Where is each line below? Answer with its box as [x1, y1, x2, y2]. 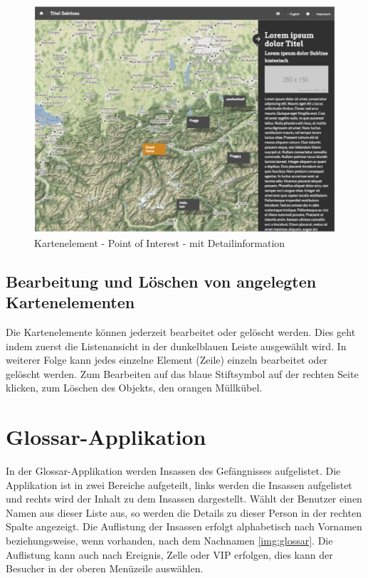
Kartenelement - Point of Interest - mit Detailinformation [34, 235, 285, 250]
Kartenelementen [6, 291, 135, 313]
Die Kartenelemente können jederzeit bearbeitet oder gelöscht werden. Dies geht [6, 325, 356, 340]
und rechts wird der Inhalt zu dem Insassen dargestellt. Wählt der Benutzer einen [6, 491, 362, 506]
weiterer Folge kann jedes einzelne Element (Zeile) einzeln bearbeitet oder [6, 352, 328, 367]
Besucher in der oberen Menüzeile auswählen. [6, 561, 204, 576]
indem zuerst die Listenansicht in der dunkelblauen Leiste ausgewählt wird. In [6, 338, 347, 353]
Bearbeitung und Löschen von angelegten [6, 270, 317, 292]
